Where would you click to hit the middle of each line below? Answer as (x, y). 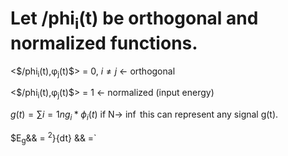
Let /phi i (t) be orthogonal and (134, 20)
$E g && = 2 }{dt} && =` (53, 138)
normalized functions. (104, 43)
